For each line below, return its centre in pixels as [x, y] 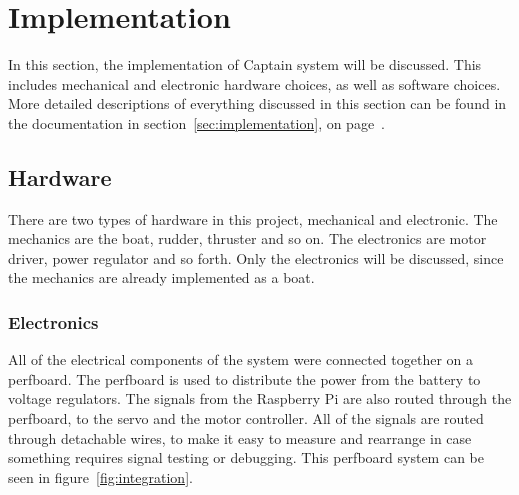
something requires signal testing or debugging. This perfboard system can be [246, 457]
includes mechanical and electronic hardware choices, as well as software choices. [254, 83]
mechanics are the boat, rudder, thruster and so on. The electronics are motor [247, 238]
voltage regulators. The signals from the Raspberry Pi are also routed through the [260, 398]
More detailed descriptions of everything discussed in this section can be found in [257, 103]
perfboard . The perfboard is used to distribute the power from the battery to [244, 378]
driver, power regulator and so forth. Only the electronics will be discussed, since [256, 257]
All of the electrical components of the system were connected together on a [240, 359]
